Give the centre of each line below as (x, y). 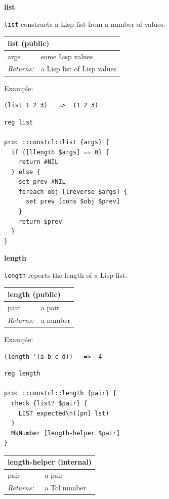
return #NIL (38, 162)
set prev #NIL (42, 182)
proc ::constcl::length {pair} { (60, 393)
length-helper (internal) (50, 462)
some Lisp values (67, 56)
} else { (26, 172)
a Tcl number (66, 488)
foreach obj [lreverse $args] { (73, 192)
